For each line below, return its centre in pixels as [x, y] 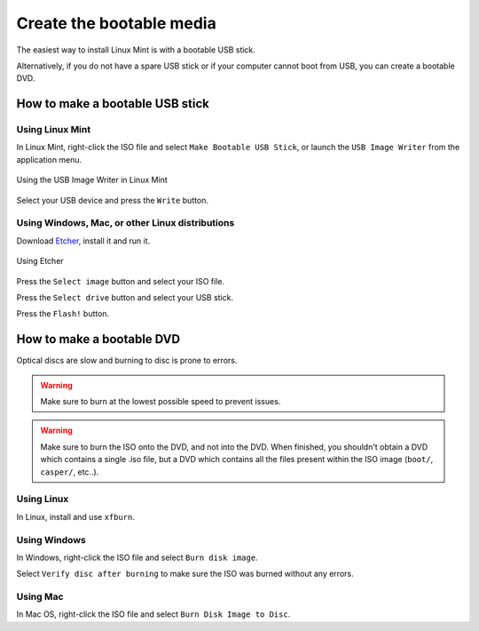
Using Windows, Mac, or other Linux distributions [126, 223]
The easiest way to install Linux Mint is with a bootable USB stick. [136, 50]
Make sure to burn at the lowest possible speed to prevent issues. [161, 402]
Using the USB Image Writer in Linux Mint [92, 180]
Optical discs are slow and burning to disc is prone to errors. [127, 361]
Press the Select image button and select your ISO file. [121, 281]
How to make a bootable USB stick [113, 104]
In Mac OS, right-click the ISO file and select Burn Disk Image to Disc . [153, 614]
